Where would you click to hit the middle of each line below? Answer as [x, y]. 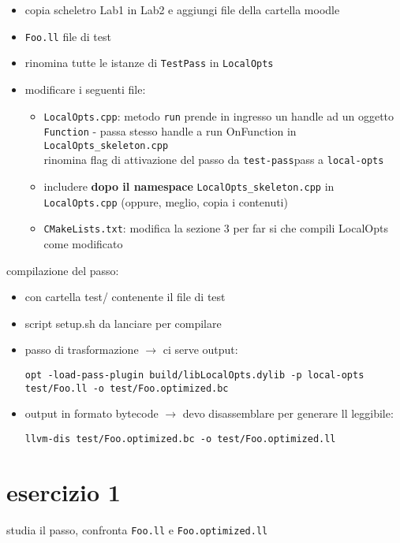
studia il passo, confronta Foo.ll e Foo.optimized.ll [137, 529]
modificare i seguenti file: [85, 89]
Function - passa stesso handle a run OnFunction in [170, 131]
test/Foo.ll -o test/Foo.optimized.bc [127, 388]
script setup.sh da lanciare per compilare [123, 323]
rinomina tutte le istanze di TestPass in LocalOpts [149, 63]
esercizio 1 [64, 491]
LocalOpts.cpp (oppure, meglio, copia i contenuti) [166, 201]
